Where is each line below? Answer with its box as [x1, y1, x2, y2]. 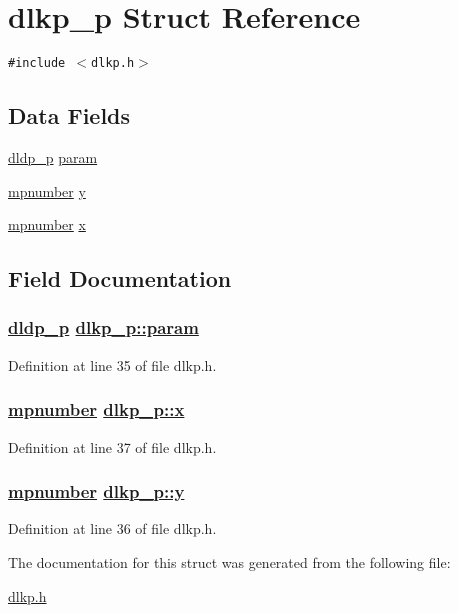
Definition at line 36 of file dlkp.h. [8, 518, 217, 539]
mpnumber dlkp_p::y [8, 479, 185, 504]
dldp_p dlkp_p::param [8, 315, 199, 340]
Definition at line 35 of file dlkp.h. [8, 354, 217, 375]
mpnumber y [8, 180, 86, 201]
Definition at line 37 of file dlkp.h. [8, 436, 217, 457]
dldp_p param [8, 146, 98, 167]
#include [8, 56, 66, 71]
